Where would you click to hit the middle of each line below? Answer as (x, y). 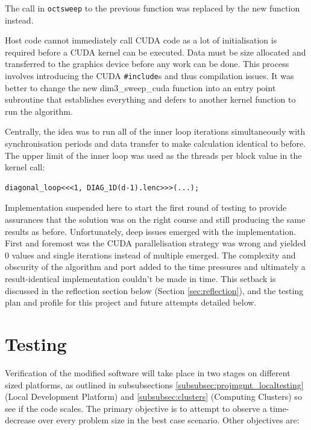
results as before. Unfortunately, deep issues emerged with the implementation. (151, 231)
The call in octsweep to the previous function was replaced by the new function (152, 8)
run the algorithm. (39, 111)
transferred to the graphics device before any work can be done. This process (147, 64)
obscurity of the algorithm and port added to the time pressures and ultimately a (155, 267)
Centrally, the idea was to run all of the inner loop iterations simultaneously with (155, 131)
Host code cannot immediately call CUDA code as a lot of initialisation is (141, 40)
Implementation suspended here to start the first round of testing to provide (146, 207)
